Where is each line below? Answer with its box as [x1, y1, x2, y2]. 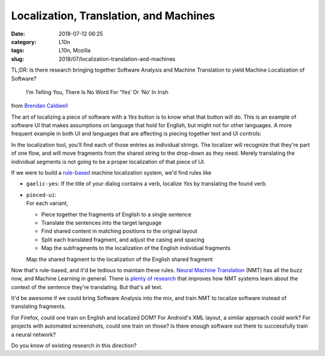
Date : [11, 30, 25, 37]
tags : [11, 47, 25, 54]
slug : [11, 55, 24, 63]
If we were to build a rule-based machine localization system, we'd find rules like [11, 169, 212, 176]
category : [11, 38, 37, 45]
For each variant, [26, 199, 69, 207]
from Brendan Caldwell [11, 102, 69, 110]
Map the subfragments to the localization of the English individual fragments [41, 245, 231, 252]
